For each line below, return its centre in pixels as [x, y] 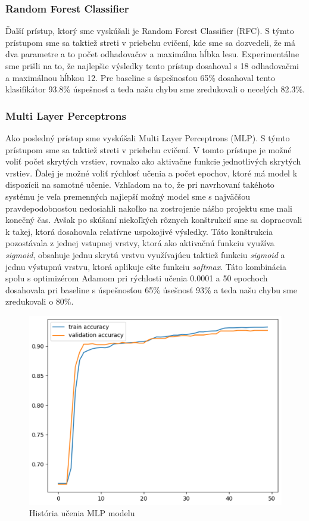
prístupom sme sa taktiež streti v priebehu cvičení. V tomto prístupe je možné [149, 149]
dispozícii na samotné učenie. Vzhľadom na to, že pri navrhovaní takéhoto [140, 184]
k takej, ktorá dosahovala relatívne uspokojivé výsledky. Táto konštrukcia [139, 231]
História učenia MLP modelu [82, 513]
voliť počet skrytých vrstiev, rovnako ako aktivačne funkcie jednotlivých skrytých [153, 161]
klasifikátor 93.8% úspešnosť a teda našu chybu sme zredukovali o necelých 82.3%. [155, 89]
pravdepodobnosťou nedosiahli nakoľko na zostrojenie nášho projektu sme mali [149, 208]
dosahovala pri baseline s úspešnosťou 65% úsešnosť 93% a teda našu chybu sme [152, 289]
